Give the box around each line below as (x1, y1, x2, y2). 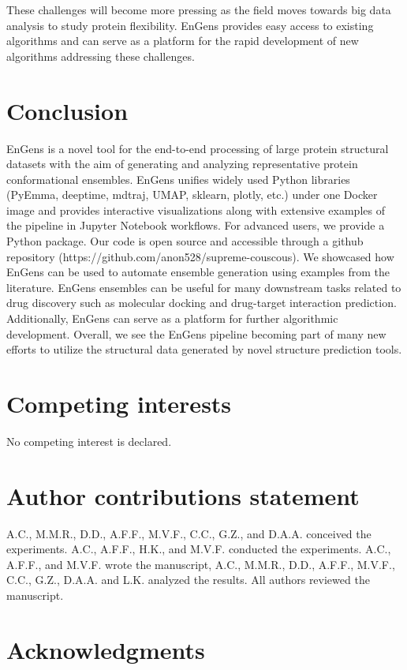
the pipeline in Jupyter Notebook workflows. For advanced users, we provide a (6, 217, 385, 234)
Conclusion (6, 94, 129, 126)
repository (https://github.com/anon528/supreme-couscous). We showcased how (6, 248, 394, 264)
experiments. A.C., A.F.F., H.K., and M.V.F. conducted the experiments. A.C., (6, 541, 391, 557)
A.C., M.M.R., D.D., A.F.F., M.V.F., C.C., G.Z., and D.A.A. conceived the (6, 525, 372, 541)
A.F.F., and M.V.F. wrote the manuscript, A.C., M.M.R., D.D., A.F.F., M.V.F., (6, 556, 395, 572)
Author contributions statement (6, 479, 360, 511)
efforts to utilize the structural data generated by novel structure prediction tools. (6, 341, 402, 357)
